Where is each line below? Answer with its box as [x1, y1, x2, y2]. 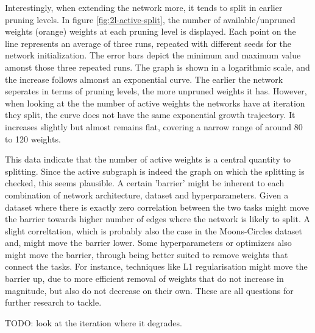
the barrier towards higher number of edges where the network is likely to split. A [5, 212, 311, 225]
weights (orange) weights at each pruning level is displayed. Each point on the [5, 25, 296, 38]
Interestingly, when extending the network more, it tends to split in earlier [5, 1, 283, 13]
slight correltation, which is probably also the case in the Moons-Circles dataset [5, 224, 302, 237]
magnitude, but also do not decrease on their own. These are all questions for [5, 284, 294, 296]
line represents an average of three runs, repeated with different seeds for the [5, 37, 292, 49]
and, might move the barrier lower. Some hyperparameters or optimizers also [5, 236, 292, 249]
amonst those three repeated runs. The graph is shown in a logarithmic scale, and [5, 60, 310, 73]
